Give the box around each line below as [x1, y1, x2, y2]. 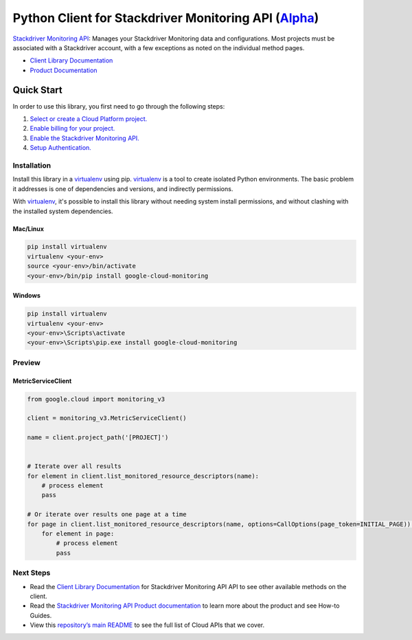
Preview [12, 357, 41, 367]
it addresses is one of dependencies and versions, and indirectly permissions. [12, 184, 233, 192]
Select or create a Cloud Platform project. [30, 115, 148, 123]
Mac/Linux [12, 224, 45, 233]
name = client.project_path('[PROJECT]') [27, 434, 169, 441]
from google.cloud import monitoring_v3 [27, 395, 165, 403]
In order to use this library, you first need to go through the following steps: [12, 102, 225, 110]
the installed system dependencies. [12, 207, 113, 215]
